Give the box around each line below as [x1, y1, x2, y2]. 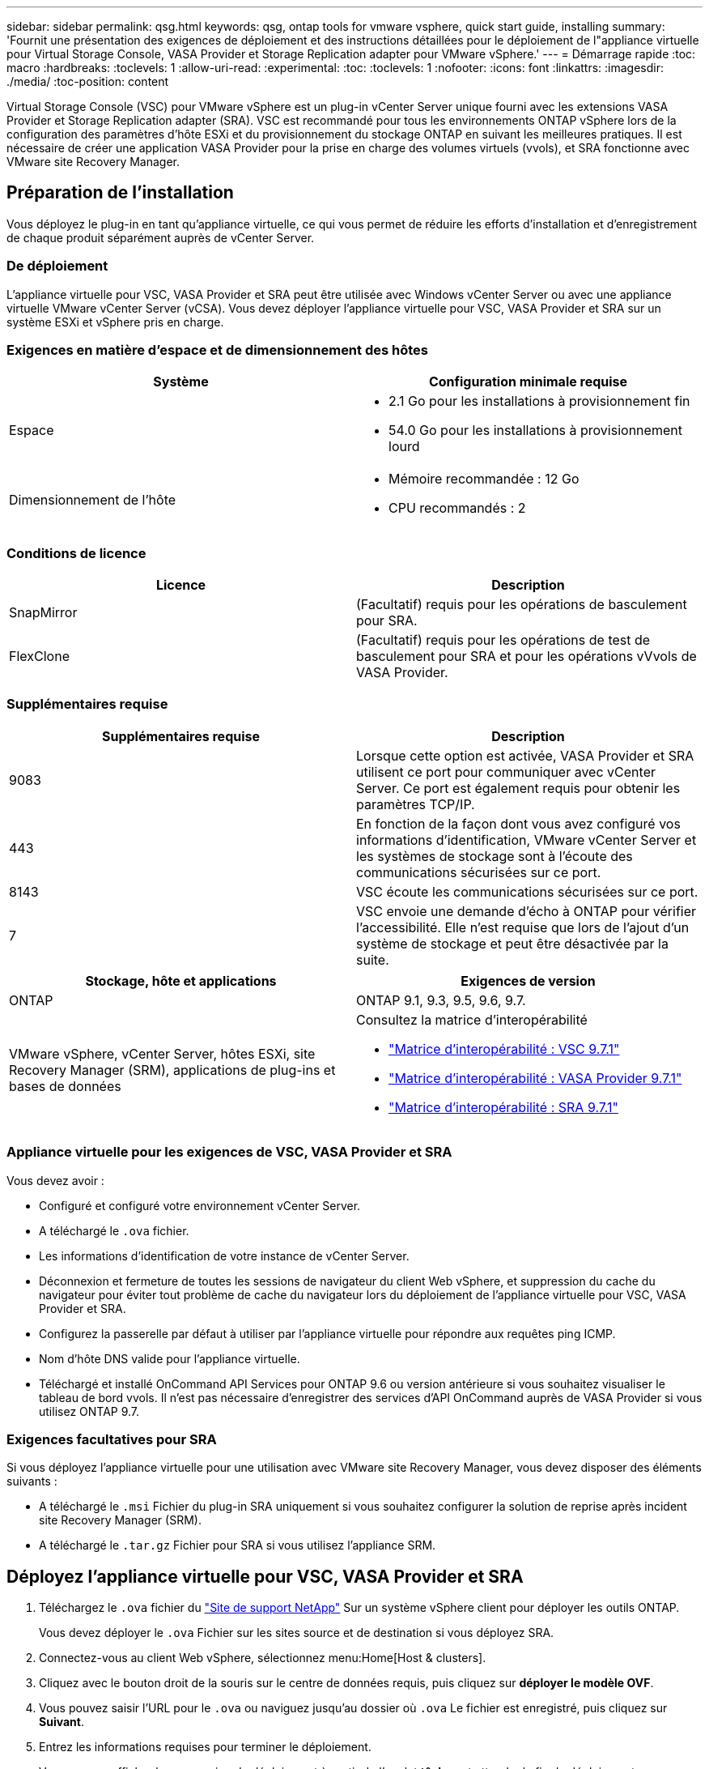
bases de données [9, 1077, 121, 1094]
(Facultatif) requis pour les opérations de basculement [356, 596, 687, 613]
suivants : [6, 1474, 57, 1489]
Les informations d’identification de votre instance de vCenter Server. [39, 1248, 410, 1263]
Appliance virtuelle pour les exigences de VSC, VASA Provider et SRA [6, 1144, 452, 1161]
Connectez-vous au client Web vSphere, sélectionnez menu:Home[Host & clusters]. [39, 1651, 486, 1665]
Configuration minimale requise [428, 373, 628, 390]
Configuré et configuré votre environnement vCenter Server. [39, 1198, 361, 1213]
